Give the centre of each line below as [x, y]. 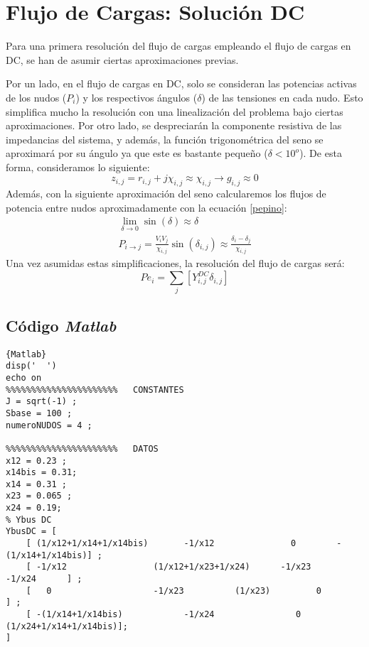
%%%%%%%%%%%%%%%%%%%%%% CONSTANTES [95, 390]
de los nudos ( [36, 97]
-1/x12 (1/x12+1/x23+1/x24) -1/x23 [173, 567]
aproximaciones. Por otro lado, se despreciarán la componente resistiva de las [174, 125]
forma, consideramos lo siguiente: [78, 167]
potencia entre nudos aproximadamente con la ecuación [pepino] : [146, 207]
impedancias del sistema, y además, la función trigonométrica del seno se [165, 139]
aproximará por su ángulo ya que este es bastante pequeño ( [137, 153]
